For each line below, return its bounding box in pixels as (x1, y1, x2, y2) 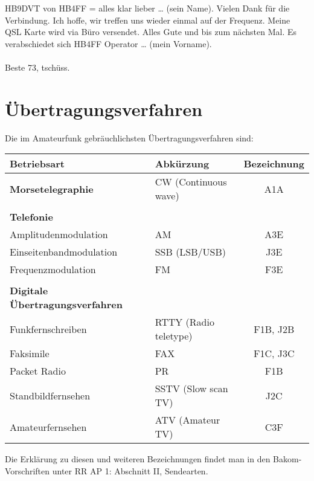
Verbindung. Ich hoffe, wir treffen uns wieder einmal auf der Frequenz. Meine (5, 13, 290, 26)
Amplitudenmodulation (10, 227, 108, 242)
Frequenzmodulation (10, 262, 96, 277)
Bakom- (273, 453, 302, 465)
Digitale (10, 283, 48, 298)
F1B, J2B (254, 321, 295, 336)
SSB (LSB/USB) (155, 245, 226, 259)
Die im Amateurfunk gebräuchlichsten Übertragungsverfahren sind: (5, 131, 254, 144)
